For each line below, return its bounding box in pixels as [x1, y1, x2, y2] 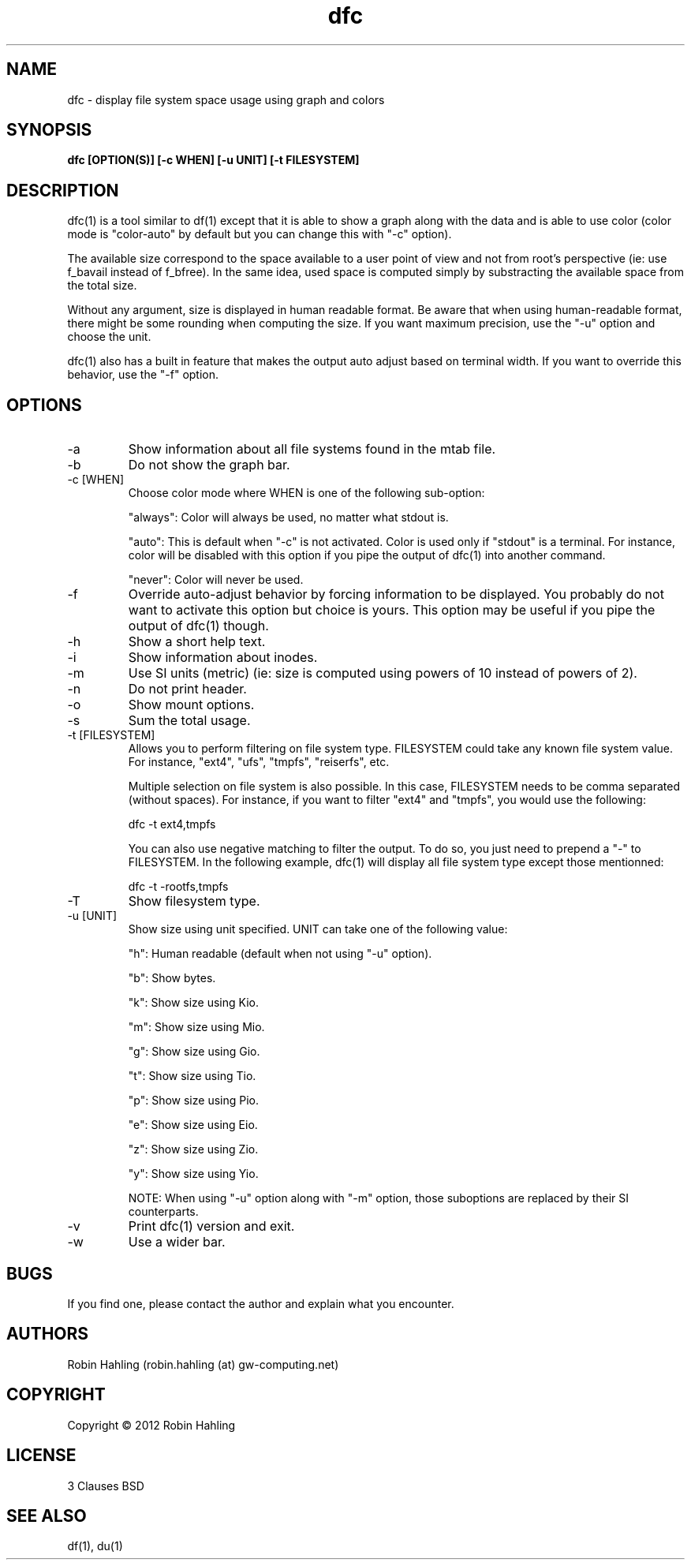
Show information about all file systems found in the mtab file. [128, 441, 496, 458]
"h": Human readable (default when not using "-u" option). [128, 947, 432, 961]
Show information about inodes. [128, 649, 318, 666]
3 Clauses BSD [67, 1478, 144, 1493]
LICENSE [6, 1445, 77, 1466]
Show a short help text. [128, 634, 266, 650]
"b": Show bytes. [128, 971, 216, 985]
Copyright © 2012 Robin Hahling [67, 1418, 236, 1432]
